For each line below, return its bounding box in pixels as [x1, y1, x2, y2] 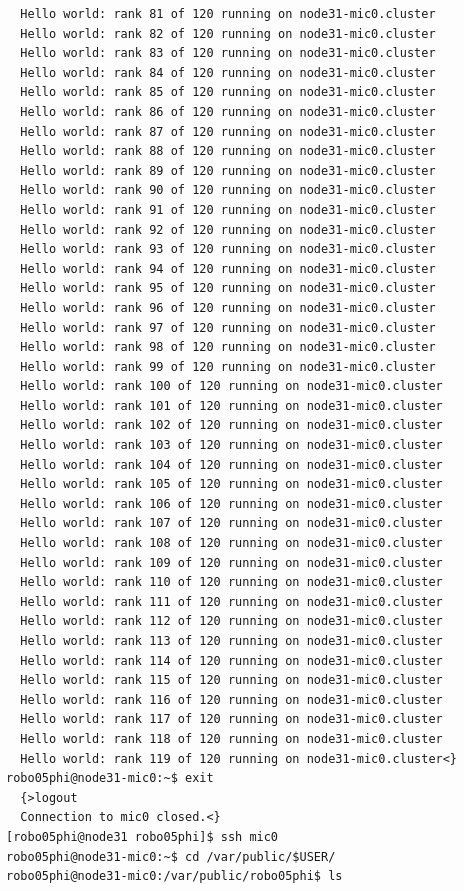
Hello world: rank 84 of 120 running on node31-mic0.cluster [20, 65, 436, 80]
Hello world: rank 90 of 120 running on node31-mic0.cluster [20, 183, 436, 198]
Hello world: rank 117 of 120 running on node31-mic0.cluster [20, 712, 443, 727]
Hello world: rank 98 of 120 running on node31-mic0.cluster [20, 340, 436, 355]
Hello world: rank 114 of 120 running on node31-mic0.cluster [20, 653, 443, 668]
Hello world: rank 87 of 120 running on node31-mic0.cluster [20, 124, 436, 139]
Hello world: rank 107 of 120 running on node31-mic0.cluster [20, 516, 443, 531]
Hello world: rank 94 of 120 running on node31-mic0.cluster [20, 261, 436, 276]
